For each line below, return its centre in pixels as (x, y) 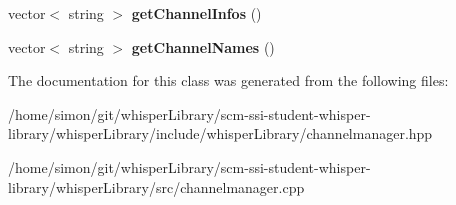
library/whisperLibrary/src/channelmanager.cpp (156, 186)
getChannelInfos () (196, 13)
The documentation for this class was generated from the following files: (228, 80)
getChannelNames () (203, 46)
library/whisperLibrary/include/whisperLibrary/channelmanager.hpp (220, 133)
